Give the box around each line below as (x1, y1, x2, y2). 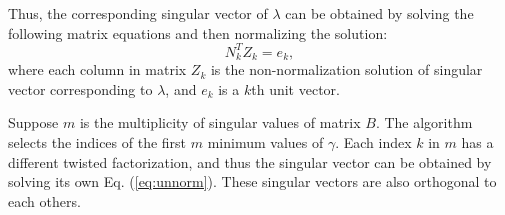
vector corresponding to (8, 78, 153, 99)
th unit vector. (251, 78, 340, 99)
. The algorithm (375, 112, 473, 133)
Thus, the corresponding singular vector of (8, 3, 268, 23)
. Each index (335, 131, 412, 152)
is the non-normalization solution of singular (210, 59, 483, 80)
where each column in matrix (8, 59, 187, 80)
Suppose (8, 112, 59, 133)
